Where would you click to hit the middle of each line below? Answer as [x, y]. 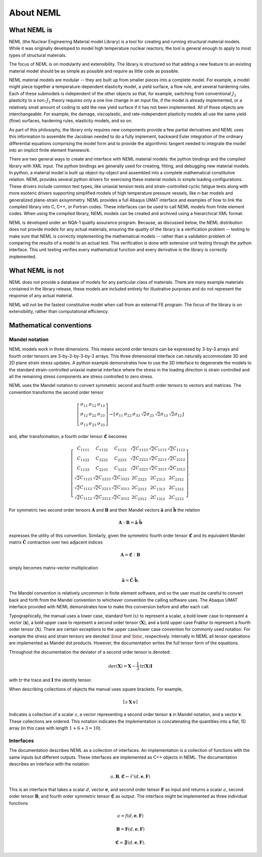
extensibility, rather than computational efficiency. [59, 311]
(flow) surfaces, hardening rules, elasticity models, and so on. [71, 121]
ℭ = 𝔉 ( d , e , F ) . [130, 843]
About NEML [35, 13]
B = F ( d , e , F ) [131, 829]
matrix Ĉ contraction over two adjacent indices [56, 542]
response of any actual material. [41, 296]
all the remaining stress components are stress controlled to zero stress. [81, 376]
